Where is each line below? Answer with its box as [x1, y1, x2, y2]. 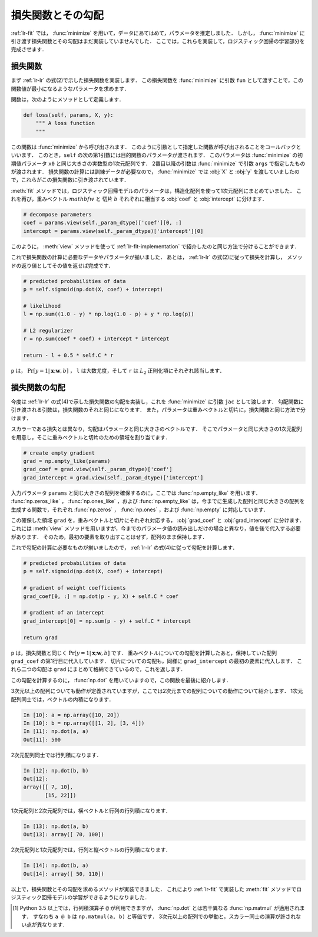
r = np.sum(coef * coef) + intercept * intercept [23, 336, 170, 342]
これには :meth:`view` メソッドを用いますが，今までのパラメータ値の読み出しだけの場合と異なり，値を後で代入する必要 [11, 525, 301, 532]
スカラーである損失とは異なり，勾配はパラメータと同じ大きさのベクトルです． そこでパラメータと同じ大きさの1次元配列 [11, 425, 303, 433]
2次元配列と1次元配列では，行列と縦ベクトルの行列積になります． [11, 846, 171, 853]
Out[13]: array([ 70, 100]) [23, 831, 104, 838]
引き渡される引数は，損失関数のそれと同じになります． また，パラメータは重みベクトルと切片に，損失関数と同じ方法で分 [11, 406, 306, 413]
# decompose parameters [23, 211, 92, 218]
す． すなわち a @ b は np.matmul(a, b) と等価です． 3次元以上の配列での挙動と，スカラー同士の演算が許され [21, 913, 296, 920]
